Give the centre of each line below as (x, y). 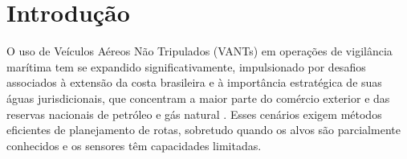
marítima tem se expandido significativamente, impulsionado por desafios (186, 66)
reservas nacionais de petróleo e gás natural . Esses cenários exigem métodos (194, 114)
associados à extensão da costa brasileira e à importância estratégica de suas (194, 82)
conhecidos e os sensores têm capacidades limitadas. (134, 145)
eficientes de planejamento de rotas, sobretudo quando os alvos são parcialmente (203, 130)
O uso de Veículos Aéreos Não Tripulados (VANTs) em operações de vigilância (199, 51)
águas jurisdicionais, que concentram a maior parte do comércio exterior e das (198, 98)
